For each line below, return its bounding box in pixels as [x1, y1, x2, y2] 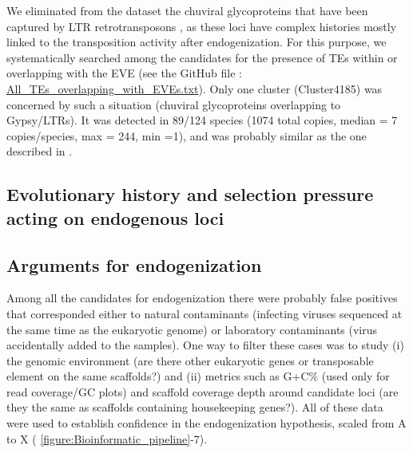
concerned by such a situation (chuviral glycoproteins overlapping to [6, 96, 341, 112]
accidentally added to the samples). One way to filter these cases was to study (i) [6, 337, 404, 353]
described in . [6, 143, 73, 160]
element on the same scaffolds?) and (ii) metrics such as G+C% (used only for [6, 368, 390, 384]
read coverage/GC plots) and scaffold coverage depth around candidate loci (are [6, 383, 399, 400]
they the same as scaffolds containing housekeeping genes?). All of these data [6, 399, 383, 416]
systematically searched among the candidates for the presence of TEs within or [6, 49, 398, 65]
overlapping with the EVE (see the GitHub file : [6, 65, 243, 81]
